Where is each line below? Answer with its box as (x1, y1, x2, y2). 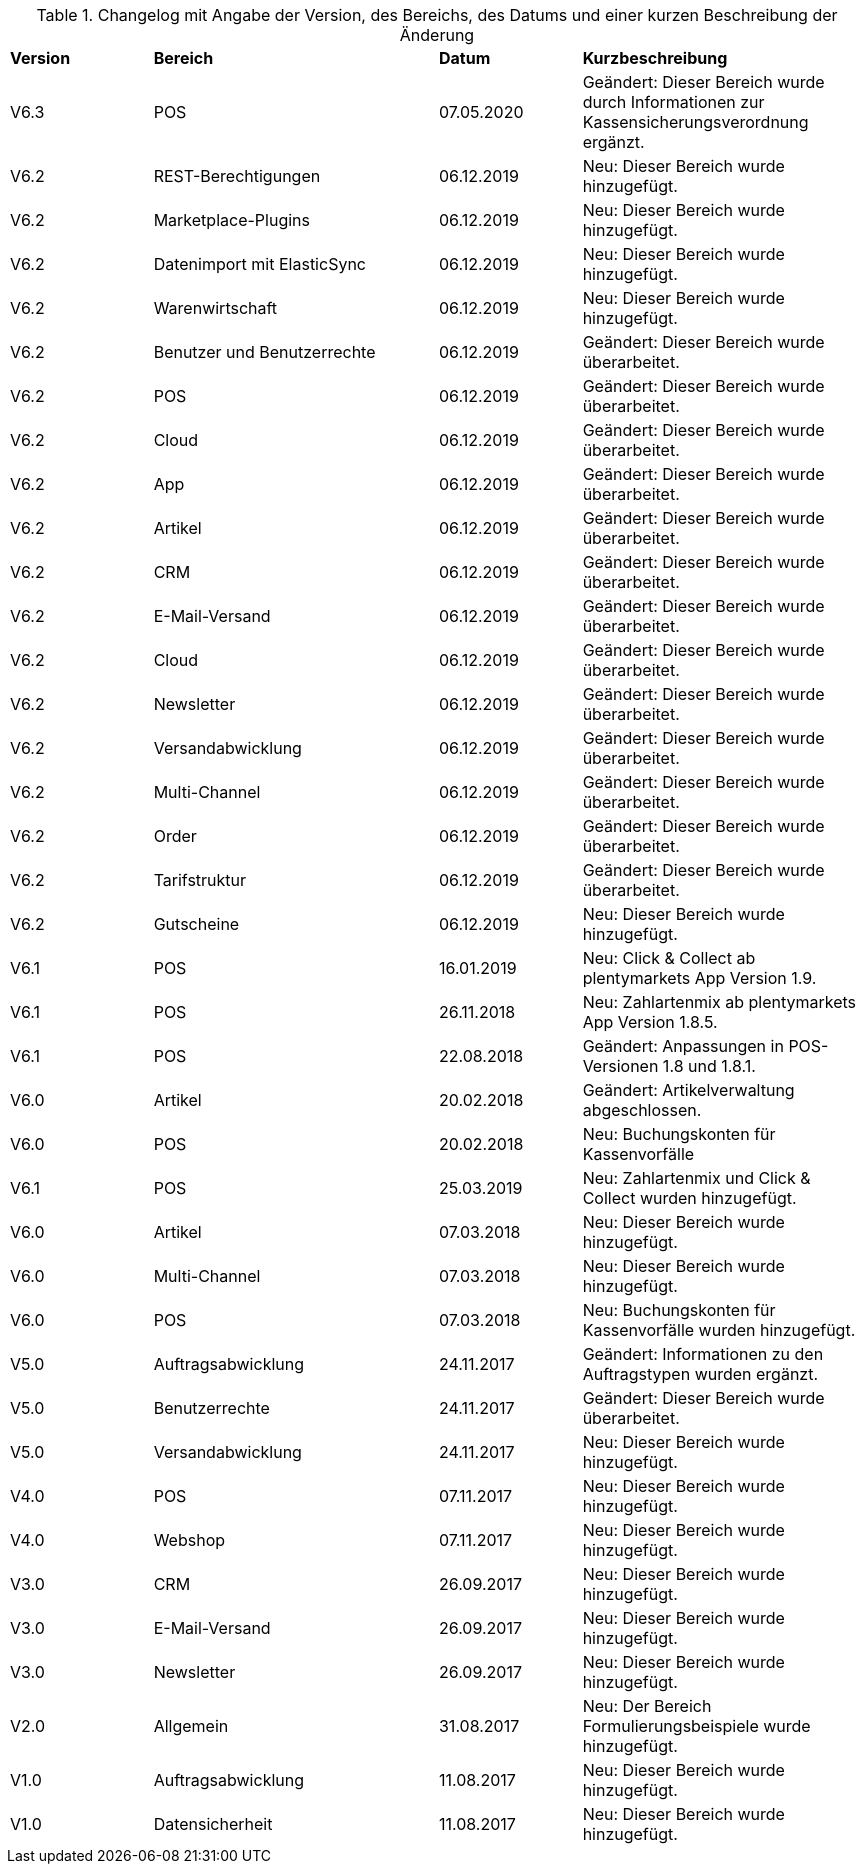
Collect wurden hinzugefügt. (582, 1188, 797, 1208)
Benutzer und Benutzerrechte (153, 342, 376, 362)
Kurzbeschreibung (582, 48, 728, 68)
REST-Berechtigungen (153, 166, 321, 186)
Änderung (399, 25, 475, 45)
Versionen (582, 1056, 659, 1076)
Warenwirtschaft (153, 298, 278, 318)
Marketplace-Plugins (153, 210, 310, 230)
